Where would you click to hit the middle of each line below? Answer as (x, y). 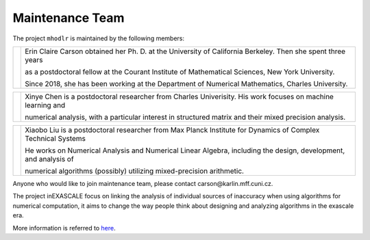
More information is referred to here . (64, 228)
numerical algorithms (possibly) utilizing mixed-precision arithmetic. (135, 171)
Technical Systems (55, 138)
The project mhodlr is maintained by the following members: (99, 38)
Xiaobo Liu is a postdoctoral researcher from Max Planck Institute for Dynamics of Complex (172, 130)
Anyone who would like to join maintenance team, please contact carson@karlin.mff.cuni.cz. (143, 183)
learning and (45, 105)
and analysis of (50, 159)
